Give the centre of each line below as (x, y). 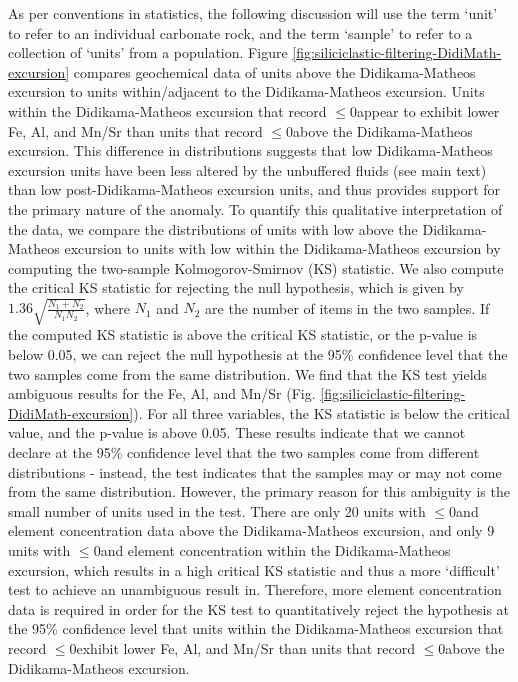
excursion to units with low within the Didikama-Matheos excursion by (282, 248)
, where (107, 307)
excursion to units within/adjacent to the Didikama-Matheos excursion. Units (246, 91)
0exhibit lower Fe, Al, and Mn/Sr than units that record (242, 647)
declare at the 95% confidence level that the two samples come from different (244, 452)
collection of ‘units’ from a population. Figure (148, 52)
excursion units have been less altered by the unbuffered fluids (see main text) (247, 169)
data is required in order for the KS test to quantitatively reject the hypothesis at (259, 608)
